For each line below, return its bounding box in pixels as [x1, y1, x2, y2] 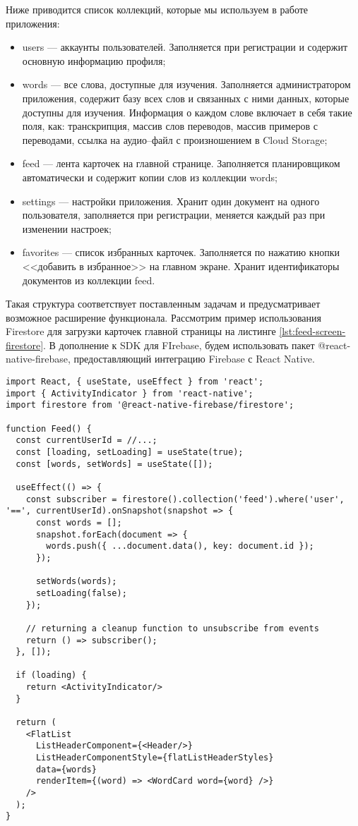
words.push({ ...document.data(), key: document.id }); [46, 541, 314, 552]
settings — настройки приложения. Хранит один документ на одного [22, 193, 320, 208]
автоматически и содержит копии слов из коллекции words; [22, 169, 278, 184]
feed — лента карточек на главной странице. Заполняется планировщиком [22, 156, 340, 171]
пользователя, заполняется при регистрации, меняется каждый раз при [22, 207, 326, 222]
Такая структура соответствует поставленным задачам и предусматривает [6, 296, 321, 311]
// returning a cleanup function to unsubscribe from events [25, 623, 319, 633]
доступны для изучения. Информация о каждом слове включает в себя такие [22, 104, 352, 119]
